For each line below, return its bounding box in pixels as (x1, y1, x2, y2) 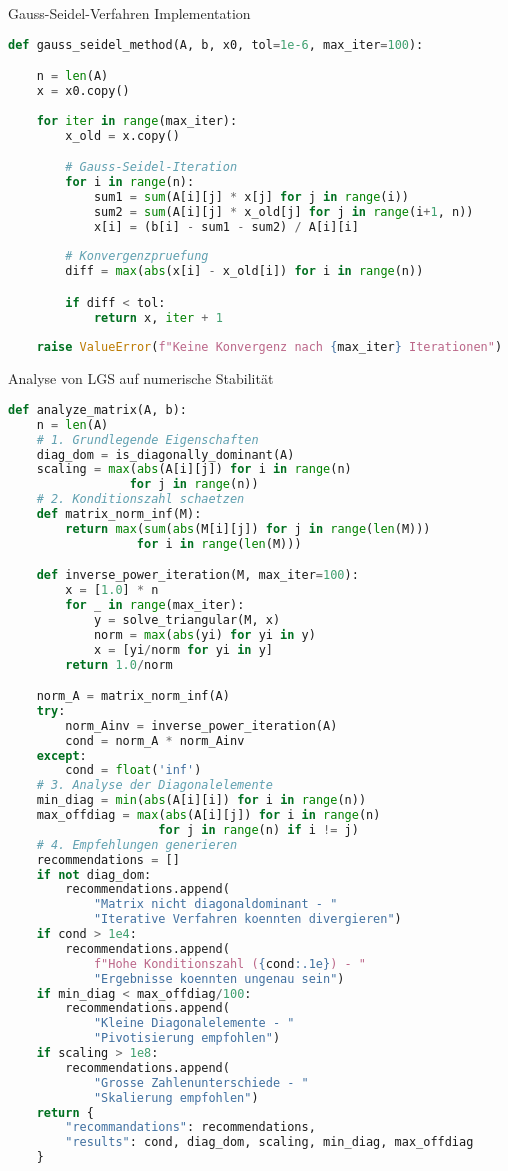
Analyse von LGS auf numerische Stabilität (8, 368, 274, 389)
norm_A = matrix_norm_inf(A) (36, 689, 230, 704)
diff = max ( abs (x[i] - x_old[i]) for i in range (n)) (65, 264, 424, 279)
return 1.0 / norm (65, 657, 173, 672)
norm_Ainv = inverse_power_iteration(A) (65, 718, 338, 733)
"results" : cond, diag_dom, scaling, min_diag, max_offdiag (65, 1135, 474, 1150)
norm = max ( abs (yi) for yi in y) (93, 627, 316, 642)
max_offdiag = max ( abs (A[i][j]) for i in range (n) (36, 808, 381, 823)
